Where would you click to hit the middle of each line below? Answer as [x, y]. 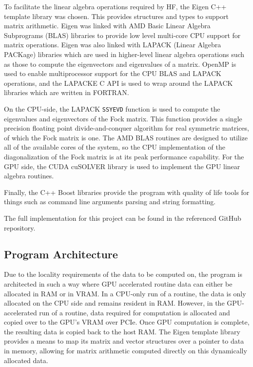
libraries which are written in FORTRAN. [67, 92]
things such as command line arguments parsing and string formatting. [110, 202]
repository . [20, 227]
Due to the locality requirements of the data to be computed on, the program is [123, 274]
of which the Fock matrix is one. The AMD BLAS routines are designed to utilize [126, 137]
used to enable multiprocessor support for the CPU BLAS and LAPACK [113, 73]
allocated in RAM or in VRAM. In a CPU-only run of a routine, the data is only [125, 293]
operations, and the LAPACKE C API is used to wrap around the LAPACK [118, 83]
